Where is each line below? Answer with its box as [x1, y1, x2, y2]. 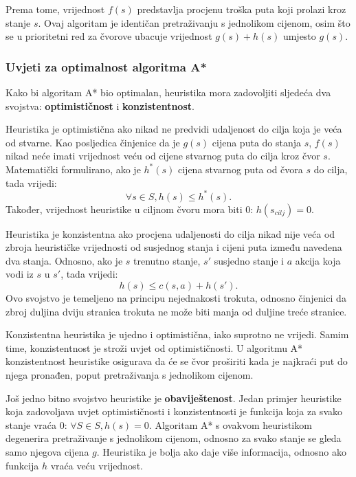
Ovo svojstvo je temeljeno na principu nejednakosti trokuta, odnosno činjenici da [5, 291, 346, 305]
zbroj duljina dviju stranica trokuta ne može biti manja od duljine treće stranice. [5, 304, 347, 318]
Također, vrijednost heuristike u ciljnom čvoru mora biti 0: [5, 201, 254, 216]
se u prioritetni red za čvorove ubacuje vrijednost [5, 29, 212, 43]
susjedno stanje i [214, 253, 284, 267]
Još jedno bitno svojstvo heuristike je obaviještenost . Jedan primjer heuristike [5, 390, 342, 405]
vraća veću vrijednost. [50, 458, 143, 472]
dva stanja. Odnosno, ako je [5, 253, 123, 267]
